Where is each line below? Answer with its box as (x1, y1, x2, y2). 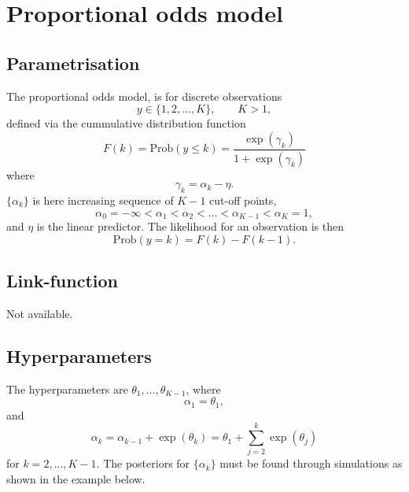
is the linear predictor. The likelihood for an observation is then (36, 218, 344, 235)
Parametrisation (6, 50, 140, 75)
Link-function (6, 268, 118, 293)
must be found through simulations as (219, 455, 403, 472)
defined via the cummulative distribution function (6, 115, 246, 131)
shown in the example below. (6, 471, 146, 487)
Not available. (6, 305, 73, 321)
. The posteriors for (96, 455, 190, 472)
